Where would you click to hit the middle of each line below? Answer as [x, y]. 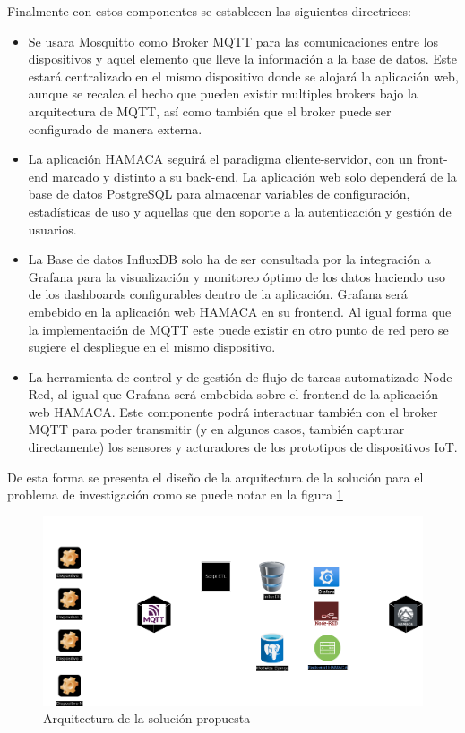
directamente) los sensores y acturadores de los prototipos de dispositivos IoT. [243, 447]
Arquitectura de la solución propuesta [147, 718]
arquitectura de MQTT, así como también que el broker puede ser [210, 111]
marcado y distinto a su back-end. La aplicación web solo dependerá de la [254, 176]
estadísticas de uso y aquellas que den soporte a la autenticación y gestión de [240, 211]
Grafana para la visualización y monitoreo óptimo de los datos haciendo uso [237, 276]
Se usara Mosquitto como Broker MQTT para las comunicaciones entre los [233, 41]
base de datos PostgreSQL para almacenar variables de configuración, [219, 194]
